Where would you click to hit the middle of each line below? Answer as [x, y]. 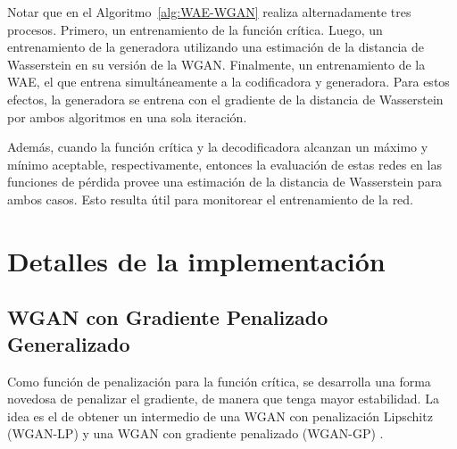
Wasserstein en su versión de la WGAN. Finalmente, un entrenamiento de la [216, 64]
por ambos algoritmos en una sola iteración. [127, 116]
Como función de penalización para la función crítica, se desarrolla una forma [219, 381]
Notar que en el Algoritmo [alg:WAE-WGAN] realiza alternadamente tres [209, 12]
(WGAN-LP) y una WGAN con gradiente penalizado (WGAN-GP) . [195, 433]
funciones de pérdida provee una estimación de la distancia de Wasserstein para [225, 182]
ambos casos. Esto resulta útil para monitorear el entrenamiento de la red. [211, 199]
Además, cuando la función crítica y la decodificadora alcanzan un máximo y [218, 147]
